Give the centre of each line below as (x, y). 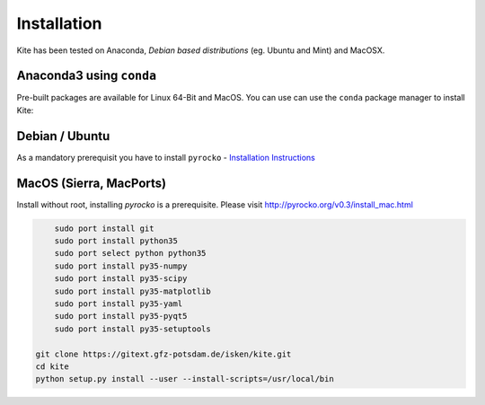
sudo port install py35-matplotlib (132, 291)
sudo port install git (104, 228)
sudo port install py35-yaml (119, 304)
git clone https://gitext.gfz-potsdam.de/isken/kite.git (163, 354)
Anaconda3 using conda (87, 76)
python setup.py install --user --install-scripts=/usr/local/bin (185, 379)
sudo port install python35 (116, 241)
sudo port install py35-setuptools (132, 329)
